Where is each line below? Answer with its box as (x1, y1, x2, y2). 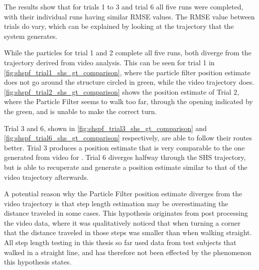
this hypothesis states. (4, 257, 72, 267)
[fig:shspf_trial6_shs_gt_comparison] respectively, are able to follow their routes (4, 133, 252, 143)
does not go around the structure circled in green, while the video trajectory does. (4, 77, 255, 87)
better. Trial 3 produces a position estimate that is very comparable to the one (4, 142, 245, 152)
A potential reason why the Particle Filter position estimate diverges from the (4, 188, 243, 199)
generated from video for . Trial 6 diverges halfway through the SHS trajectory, (4, 152, 246, 162)
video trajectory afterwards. (4, 171, 89, 182)
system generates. (4, 30, 58, 41)
